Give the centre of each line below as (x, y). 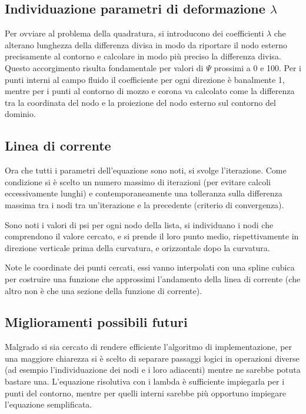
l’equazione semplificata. (49, 404)
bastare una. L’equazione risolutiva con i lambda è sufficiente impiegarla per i (145, 381)
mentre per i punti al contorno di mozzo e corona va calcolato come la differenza (150, 91)
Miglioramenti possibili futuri (96, 322)
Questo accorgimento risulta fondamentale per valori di (104, 67)
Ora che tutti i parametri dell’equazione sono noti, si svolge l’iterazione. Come (146, 170)
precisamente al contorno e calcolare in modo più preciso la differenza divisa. (143, 56)
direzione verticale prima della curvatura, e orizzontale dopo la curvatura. (137, 247)
